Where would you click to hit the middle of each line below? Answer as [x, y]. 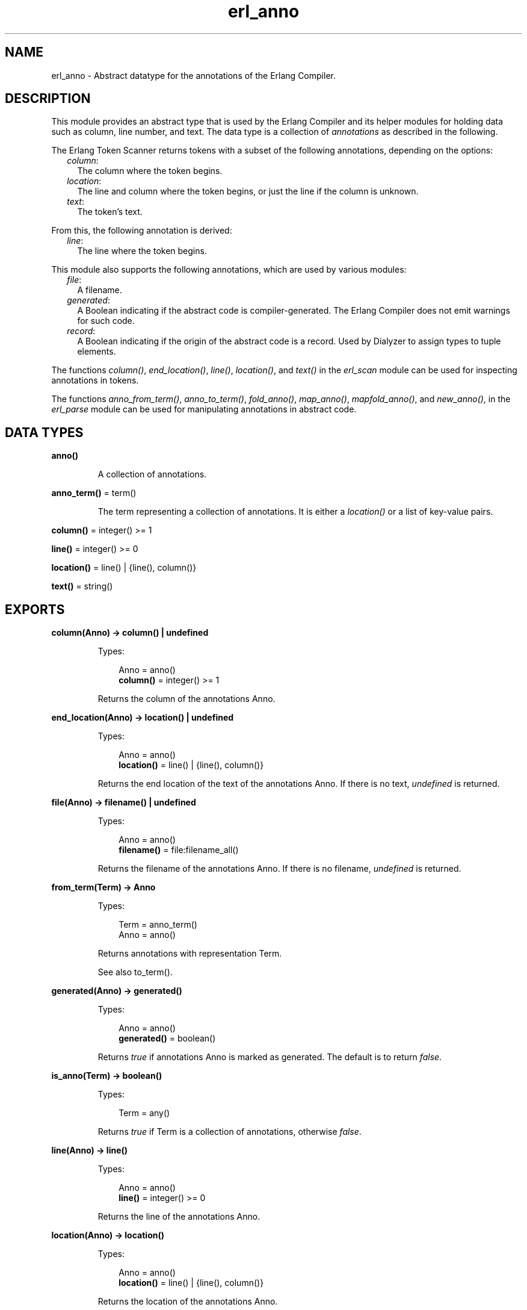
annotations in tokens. [95, 380]
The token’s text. [110, 212]
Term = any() [144, 1113]
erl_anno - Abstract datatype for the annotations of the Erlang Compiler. [193, 75]
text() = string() [82, 586]
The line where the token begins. [142, 251]
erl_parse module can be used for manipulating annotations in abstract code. [204, 409]
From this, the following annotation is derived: [142, 231]
